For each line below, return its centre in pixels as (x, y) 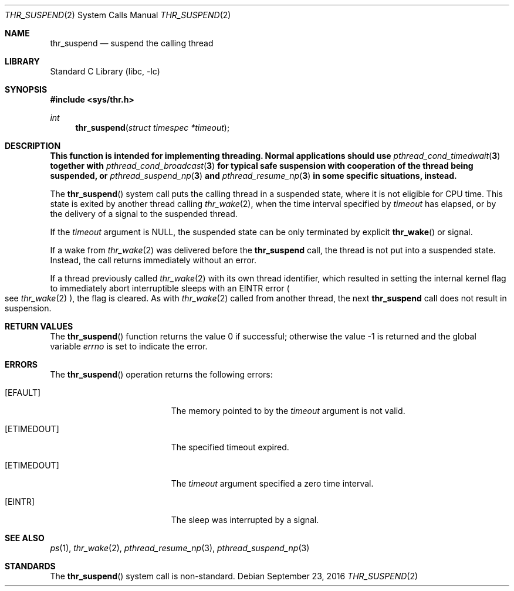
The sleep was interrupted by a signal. (245, 520)
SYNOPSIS (26, 89)
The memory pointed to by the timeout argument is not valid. (288, 411)
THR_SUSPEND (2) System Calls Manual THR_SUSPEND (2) (118, 15)
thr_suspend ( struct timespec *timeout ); (153, 128)
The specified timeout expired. (230, 447)
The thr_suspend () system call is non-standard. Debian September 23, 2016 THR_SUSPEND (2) (234, 576)
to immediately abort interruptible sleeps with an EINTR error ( (170, 288)
